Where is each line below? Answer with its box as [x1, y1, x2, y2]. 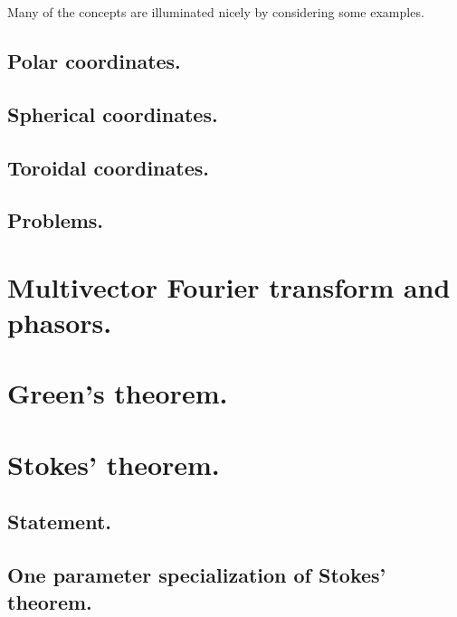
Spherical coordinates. [7, 100, 218, 128]
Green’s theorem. [7, 375, 228, 412]
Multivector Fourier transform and [7, 268, 451, 305]
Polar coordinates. [7, 46, 181, 74]
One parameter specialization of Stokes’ [7, 561, 386, 589]
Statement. [7, 508, 112, 536]
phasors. [7, 304, 112, 341]
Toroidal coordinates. [7, 153, 209, 181]
